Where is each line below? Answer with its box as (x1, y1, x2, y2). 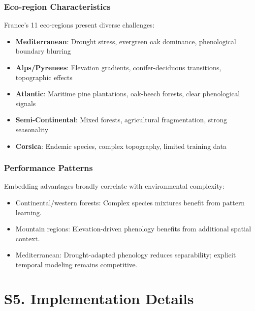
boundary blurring (15, 46, 71, 56)
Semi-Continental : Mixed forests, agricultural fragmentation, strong (15, 114, 227, 125)
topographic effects (15, 72, 73, 82)
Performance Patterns (4, 162, 93, 174)
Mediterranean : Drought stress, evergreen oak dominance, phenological (15, 36, 236, 46)
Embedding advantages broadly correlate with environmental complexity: (4, 181, 225, 191)
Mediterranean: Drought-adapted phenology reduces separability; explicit (15, 250, 236, 260)
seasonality (15, 124, 49, 134)
